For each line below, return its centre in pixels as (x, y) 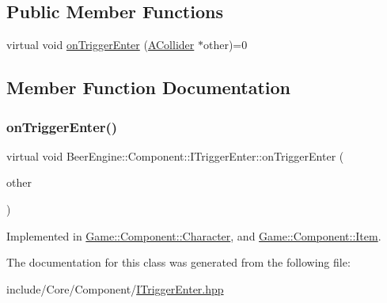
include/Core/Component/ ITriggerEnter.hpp (115, 288)
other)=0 (225, 45)
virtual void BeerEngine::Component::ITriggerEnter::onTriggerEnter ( (175, 155)
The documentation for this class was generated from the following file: (178, 262)
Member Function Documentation (149, 87)
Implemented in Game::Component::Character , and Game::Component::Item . (194, 235)
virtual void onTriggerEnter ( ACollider (101, 45)
